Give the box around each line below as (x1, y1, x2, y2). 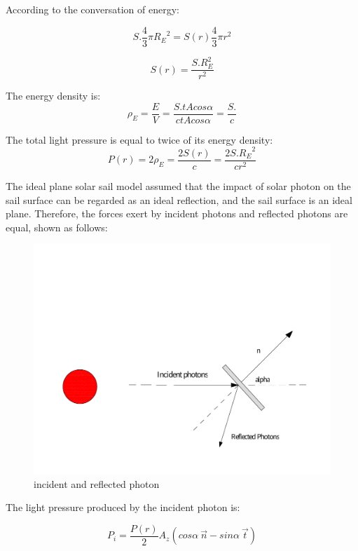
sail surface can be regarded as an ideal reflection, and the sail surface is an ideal (6, 192, 352, 207)
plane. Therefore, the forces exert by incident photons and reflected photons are (6, 206, 348, 221)
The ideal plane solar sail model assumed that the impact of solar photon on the (6, 179, 351, 193)
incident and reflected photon (34, 476, 160, 491)
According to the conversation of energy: (6, 2, 179, 16)
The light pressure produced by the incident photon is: (6, 500, 240, 515)
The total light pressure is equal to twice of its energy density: (6, 132, 273, 147)
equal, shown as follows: (6, 219, 108, 234)
